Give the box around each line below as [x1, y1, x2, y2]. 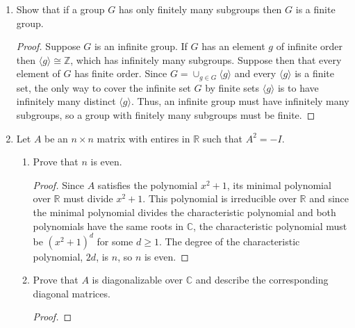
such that [202, 131, 243, 145]
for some [97, 233, 133, 248]
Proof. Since [33, 177, 85, 192]
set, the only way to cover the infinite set [16, 80, 191, 95]
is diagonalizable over [92, 272, 183, 287]
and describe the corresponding [195, 272, 329, 287]
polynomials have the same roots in [33, 218, 184, 233]
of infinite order [276, 39, 343, 54]
